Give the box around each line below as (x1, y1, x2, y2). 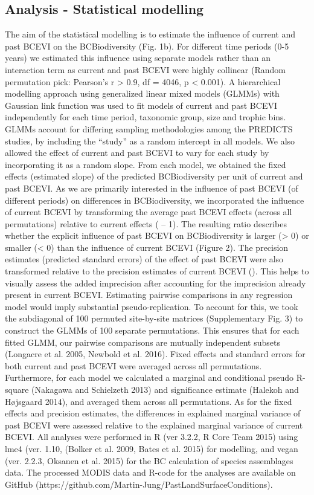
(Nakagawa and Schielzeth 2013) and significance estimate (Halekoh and (31, 383, 299, 396)
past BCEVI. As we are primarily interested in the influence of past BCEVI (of (5, 181, 298, 194)
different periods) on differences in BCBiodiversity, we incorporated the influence (5, 193, 304, 206)
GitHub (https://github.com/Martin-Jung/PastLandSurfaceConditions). (5, 477, 273, 490)
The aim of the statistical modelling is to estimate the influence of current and (5, 28, 296, 40)
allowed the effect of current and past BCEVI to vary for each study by (5, 146, 269, 159)
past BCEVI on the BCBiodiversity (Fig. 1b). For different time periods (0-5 (5, 39, 289, 52)
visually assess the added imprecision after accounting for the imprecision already (5, 276, 306, 289)
